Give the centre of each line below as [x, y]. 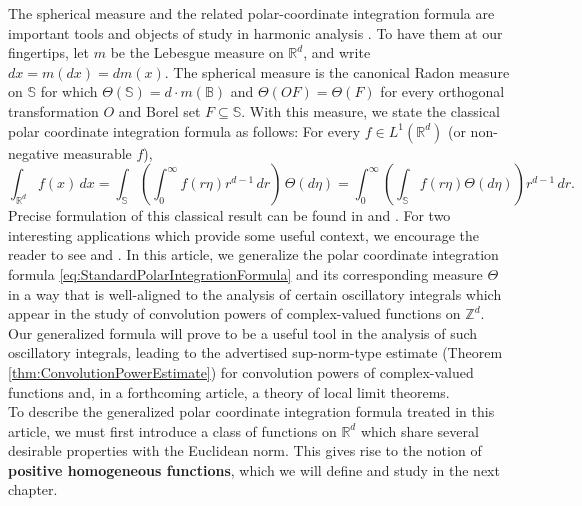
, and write [337, 52]
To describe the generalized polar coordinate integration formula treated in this [251, 411]
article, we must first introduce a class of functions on [172, 430]
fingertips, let [49, 52]
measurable [97, 152]
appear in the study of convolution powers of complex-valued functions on [234, 313]
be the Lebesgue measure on [197, 52]
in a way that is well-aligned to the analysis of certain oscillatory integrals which [255, 293]
